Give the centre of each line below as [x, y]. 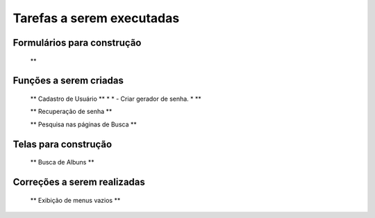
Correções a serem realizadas [79, 182]
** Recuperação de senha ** [71, 112]
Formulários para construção [77, 43]
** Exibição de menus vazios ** [75, 200]
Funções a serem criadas [68, 81]
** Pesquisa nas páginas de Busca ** [83, 124]
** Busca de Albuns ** [62, 162]
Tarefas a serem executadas [96, 18]
